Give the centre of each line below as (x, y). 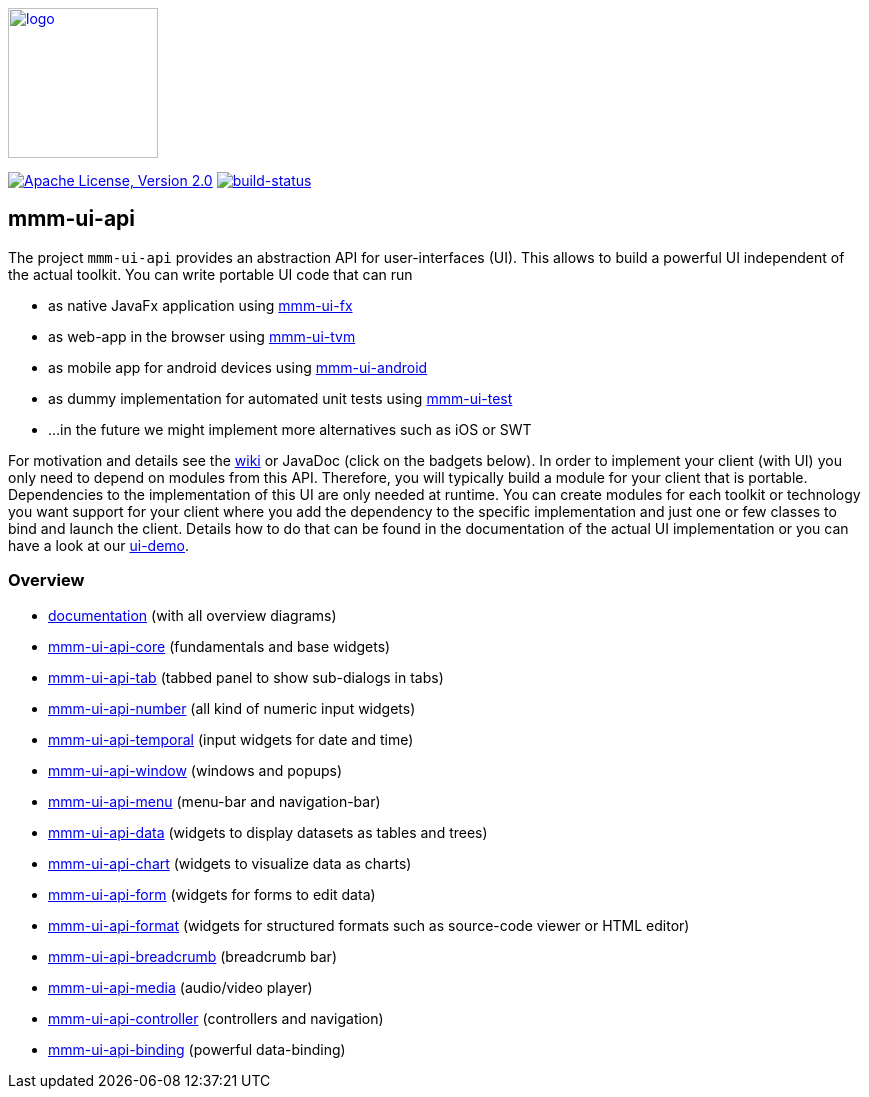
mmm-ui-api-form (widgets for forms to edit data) (212, 894)
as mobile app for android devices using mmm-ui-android (238, 367)
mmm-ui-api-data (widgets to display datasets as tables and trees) (268, 832)
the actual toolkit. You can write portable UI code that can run (210, 274)
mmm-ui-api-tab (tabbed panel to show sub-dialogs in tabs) (246, 677)
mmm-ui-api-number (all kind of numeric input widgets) (232, 708)
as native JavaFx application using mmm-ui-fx (200, 305)
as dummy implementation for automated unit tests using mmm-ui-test (280, 398)
